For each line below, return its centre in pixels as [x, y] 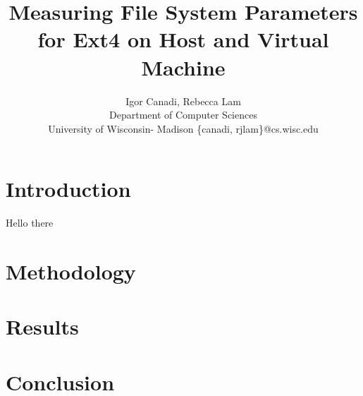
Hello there [30, 223]
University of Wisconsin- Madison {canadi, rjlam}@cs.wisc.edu [183, 128]
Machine [183, 67]
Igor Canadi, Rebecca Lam [183, 101]
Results [42, 326]
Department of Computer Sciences [183, 115]
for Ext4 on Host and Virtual [183, 39]
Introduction [68, 189]
